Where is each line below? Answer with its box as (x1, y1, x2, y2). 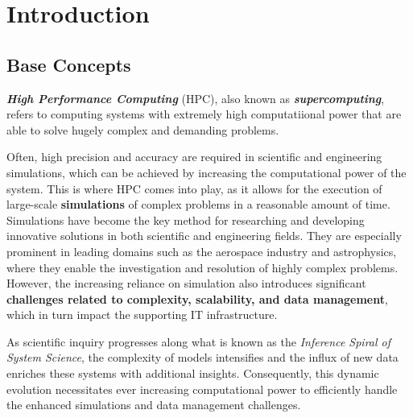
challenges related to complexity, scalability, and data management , (6, 290, 388, 307)
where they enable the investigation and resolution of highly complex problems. (6, 259, 399, 275)
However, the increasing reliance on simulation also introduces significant (6, 275, 366, 292)
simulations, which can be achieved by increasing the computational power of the (6, 163, 407, 180)
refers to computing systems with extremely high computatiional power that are (6, 106, 402, 122)
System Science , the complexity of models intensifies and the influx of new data (6, 349, 399, 366)
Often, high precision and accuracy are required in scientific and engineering (6, 148, 382, 165)
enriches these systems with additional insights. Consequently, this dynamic (6, 365, 379, 382)
